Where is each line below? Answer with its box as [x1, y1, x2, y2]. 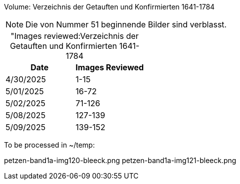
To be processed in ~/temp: [4, 141, 95, 149]
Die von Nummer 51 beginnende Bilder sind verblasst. [25, 19, 227, 29]
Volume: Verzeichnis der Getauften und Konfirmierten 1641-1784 [4, 2, 215, 11]
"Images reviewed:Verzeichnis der [10, 31, 139, 41]
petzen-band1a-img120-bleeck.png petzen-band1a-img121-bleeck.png [4, 156, 237, 165]
